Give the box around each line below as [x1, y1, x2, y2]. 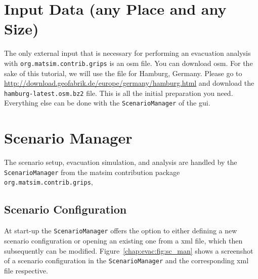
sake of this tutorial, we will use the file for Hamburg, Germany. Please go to [4, 67, 242, 78]
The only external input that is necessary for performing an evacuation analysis [4, 48, 251, 58]
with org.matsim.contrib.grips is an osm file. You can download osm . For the [4, 57, 253, 68]
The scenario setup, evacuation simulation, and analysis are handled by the [4, 157, 237, 167]
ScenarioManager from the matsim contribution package [4, 166, 180, 177]
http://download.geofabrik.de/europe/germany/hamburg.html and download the [4, 78, 254, 88]
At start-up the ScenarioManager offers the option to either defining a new [4, 225, 237, 236]
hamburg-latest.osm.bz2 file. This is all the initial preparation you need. [4, 87, 233, 98]
